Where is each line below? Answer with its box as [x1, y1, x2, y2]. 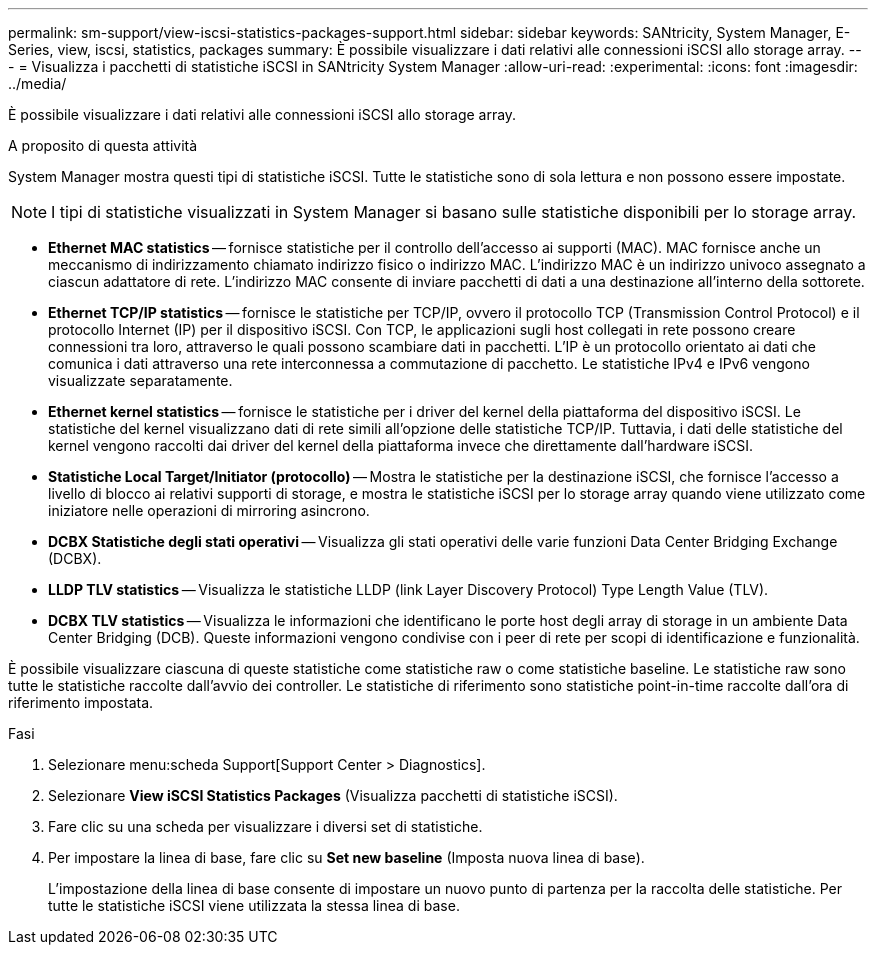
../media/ [8, 75, 67, 92]
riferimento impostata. [8, 694, 154, 711]
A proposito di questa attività [8, 137, 198, 154]
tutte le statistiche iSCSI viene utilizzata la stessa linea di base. [48, 897, 460, 914]
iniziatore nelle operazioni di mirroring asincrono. [48, 502, 370, 519]
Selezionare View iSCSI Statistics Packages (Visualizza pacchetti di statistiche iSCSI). [48, 787, 618, 804]
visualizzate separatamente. [48, 372, 233, 389]
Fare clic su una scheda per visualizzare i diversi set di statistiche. [48, 818, 483, 835]
